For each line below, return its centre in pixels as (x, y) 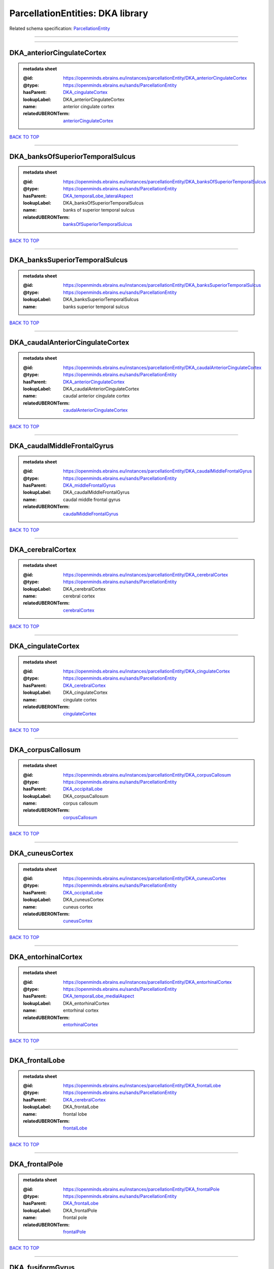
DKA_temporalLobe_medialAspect (99, 996)
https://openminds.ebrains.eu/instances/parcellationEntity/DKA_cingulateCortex (147, 671)
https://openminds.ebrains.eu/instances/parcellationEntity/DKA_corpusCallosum (147, 775)
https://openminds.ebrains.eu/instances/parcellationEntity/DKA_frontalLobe (142, 1086)
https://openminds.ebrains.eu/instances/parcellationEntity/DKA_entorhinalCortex (147, 982)
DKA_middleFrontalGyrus (90, 485)
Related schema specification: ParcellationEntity (60, 28)
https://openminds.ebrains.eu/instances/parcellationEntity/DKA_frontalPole (142, 1189)
